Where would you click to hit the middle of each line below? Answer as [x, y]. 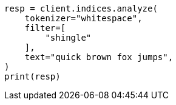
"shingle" [68, 38]
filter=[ [45, 28]
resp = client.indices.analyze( [81, 8]
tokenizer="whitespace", [83, 18]
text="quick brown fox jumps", [99, 57]
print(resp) [32, 76]
